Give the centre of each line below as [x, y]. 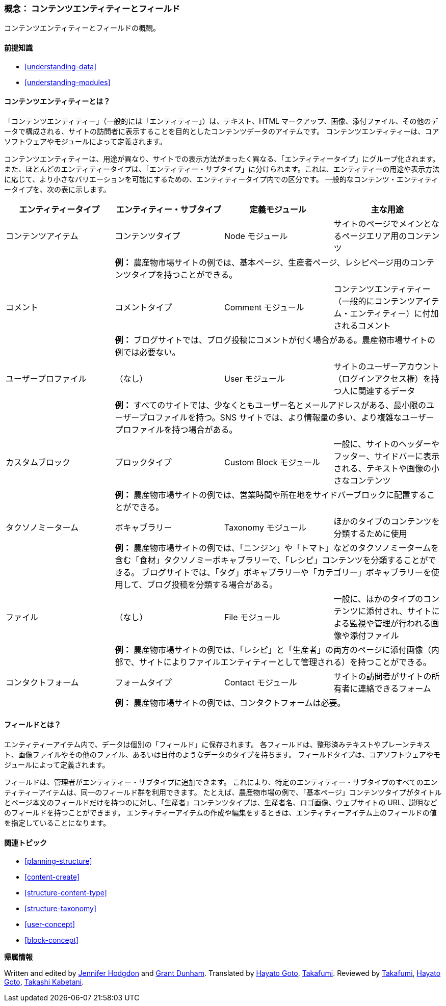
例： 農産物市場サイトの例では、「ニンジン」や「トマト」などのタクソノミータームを [277, 548]
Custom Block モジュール [272, 462]
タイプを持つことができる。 [184, 274]
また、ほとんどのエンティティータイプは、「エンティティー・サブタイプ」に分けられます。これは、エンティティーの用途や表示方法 [222, 169]
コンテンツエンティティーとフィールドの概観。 [82, 28]
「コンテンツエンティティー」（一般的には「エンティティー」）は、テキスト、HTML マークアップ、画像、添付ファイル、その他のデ [221, 121]
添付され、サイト [399, 611]
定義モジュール [278, 209]
